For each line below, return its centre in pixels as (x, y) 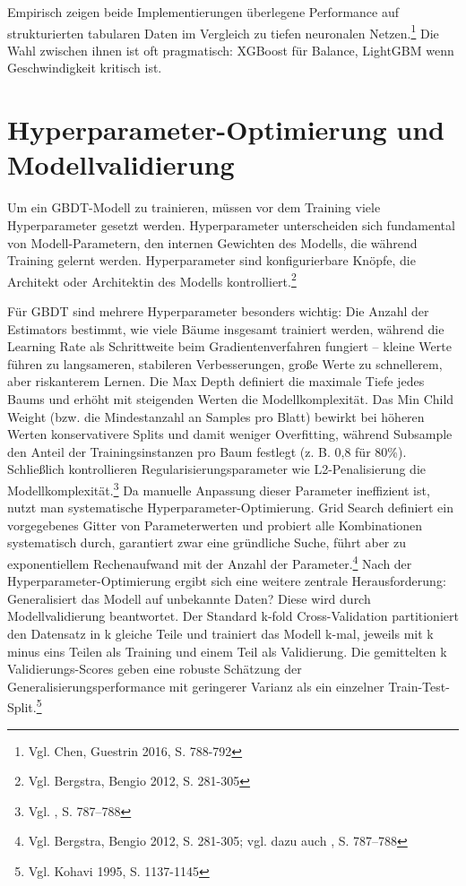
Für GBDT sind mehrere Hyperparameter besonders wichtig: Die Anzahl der (218, 310)
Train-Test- (419, 686)
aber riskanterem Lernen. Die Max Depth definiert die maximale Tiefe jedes (216, 381)
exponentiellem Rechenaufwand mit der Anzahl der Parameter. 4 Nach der (210, 562)
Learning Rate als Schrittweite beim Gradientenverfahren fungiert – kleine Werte (229, 346)
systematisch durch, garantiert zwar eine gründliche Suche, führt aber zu (207, 542)
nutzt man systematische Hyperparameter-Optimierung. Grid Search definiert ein (231, 508)
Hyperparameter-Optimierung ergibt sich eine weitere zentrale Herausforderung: (227, 581)
